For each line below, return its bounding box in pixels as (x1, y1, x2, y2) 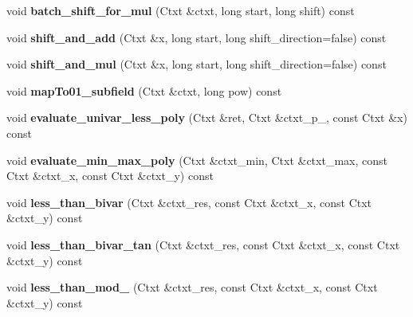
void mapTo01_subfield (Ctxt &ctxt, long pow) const (6, 82, 282, 99)
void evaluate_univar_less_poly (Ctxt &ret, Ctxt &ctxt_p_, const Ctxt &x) (6, 109, 407, 126)
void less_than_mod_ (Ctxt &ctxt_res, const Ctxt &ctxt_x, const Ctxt (6, 279, 378, 295)
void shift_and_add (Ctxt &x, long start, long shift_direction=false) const (6, 29, 387, 45)
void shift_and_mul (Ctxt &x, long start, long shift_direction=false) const (6, 56, 387, 72)
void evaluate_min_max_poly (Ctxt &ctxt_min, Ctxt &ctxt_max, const (6, 151, 387, 168)
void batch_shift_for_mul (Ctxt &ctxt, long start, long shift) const (6, 2, 355, 18)
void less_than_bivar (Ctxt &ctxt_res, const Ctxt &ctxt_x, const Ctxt (6, 194, 372, 210)
